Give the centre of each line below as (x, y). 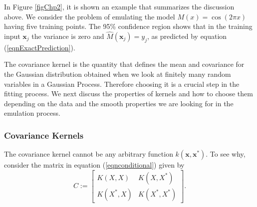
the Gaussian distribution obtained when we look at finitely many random (118, 74)
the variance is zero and (68, 36)
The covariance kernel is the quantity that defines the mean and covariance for (124, 64)
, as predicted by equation (187, 36)
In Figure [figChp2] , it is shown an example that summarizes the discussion (119, 6)
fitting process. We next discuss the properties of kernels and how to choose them (128, 94)
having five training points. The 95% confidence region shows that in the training (128, 26)
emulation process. (32, 113)
